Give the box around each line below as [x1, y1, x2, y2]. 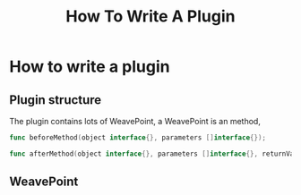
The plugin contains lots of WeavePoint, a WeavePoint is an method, [9, 116, 262, 126]
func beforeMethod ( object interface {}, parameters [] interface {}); [9, 133, 267, 142]
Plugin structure [9, 92, 102, 107]
